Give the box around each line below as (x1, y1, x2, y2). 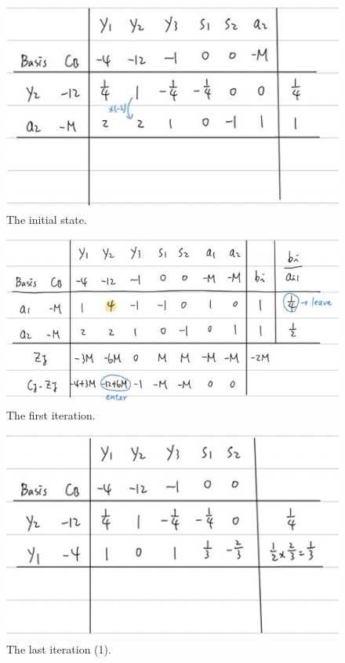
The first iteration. (6, 407, 96, 423)
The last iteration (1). (6, 640, 111, 657)
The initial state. (6, 211, 87, 228)
